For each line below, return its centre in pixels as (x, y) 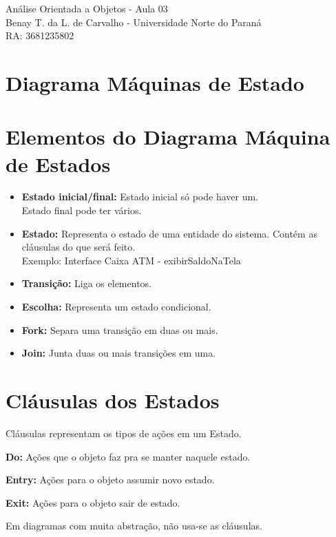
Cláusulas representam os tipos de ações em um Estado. (124, 433)
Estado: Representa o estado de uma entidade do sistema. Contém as (169, 233)
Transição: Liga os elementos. (86, 283)
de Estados (58, 164)
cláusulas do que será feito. (78, 247)
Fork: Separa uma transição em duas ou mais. (120, 329)
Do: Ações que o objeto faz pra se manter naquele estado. (128, 456)
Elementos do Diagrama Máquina (168, 137)
